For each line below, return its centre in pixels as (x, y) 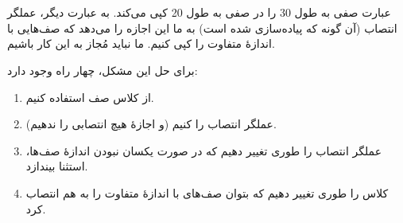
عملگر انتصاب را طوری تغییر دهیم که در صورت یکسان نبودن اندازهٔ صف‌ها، (204, 150)
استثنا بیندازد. (57, 166)
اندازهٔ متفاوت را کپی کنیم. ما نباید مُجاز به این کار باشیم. (141, 43)
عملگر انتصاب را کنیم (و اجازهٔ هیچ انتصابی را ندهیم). (151, 124)
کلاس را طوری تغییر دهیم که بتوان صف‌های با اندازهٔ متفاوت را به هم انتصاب (207, 192)
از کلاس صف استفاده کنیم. (90, 97)
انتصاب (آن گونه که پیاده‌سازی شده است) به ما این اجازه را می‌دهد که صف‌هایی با (202, 27)
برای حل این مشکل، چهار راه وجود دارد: (103, 70)
